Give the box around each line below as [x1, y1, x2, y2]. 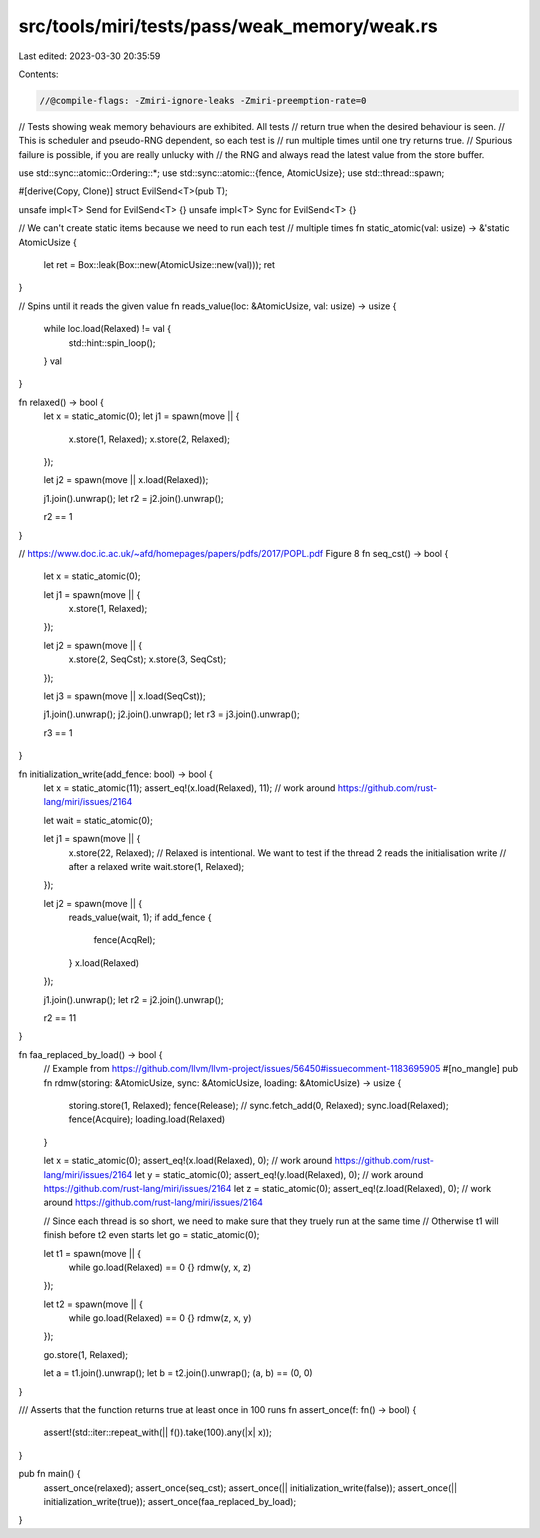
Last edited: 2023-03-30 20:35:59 [18, 50, 161, 62]
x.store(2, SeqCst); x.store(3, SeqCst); [68, 653, 227, 665]
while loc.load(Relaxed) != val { [43, 323, 172, 335]
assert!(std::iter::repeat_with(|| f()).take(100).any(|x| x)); [43, 1426, 272, 1439]
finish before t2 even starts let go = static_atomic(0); [43, 1229, 260, 1241]
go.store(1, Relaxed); [43, 1348, 129, 1360]
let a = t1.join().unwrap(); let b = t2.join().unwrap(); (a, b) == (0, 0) [43, 1367, 314, 1379]
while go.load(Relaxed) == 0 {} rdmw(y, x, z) [68, 1261, 252, 1273]
